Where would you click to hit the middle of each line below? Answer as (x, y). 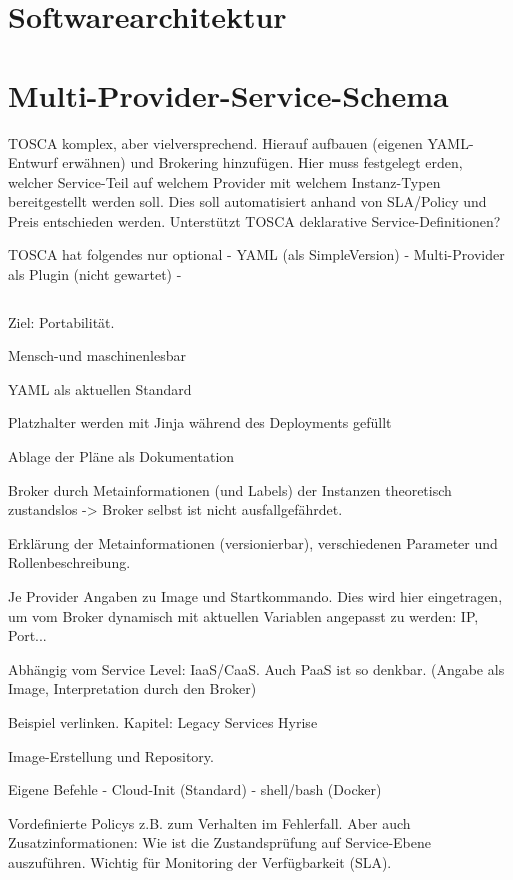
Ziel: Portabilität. (61, 321)
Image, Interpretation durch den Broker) (132, 688)
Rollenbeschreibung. (69, 562)
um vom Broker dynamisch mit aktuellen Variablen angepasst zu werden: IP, (243, 615)
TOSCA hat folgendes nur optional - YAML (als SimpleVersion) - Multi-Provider (256, 254)
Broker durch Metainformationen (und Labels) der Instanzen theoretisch (230, 489)
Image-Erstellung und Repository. (111, 755)
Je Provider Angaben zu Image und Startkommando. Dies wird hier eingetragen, (255, 596)
